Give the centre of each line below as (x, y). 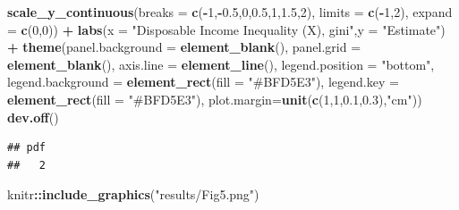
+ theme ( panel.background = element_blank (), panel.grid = (184, 47)
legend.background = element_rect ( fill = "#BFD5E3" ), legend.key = (203, 82)
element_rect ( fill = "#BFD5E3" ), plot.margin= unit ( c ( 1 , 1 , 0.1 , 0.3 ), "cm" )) (215, 99)
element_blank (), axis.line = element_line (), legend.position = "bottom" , (221, 64)
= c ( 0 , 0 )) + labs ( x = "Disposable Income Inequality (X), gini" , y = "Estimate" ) (226, 29)
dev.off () (33, 117)
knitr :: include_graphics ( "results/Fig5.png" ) (133, 194)
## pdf (26, 148)
